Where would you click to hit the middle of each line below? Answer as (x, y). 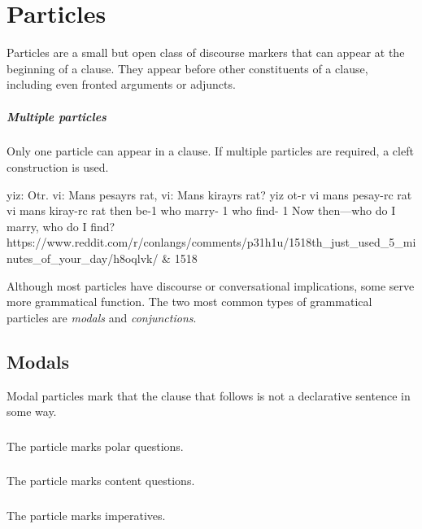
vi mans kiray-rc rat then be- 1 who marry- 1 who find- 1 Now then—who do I (201, 210)
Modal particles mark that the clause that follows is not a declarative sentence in (209, 395)
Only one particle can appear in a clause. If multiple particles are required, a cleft (210, 151)
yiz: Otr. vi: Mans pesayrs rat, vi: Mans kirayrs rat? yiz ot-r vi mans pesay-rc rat (209, 194)
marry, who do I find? (61, 226)
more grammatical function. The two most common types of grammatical (189, 302)
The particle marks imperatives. (86, 515)
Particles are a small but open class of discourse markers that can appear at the (206, 52)
